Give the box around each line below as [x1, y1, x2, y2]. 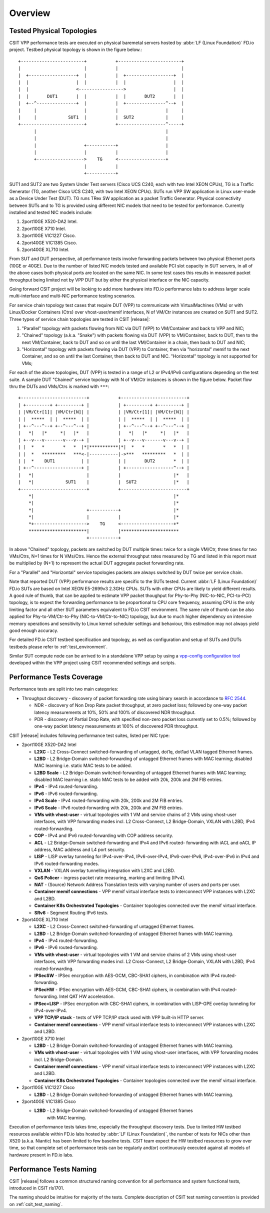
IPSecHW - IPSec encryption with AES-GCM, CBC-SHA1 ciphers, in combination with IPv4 [34, 986, 220, 992]
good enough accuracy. [9, 627, 58, 633]
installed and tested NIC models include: [9, 209, 92, 215]
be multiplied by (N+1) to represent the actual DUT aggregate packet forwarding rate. [9, 560, 185, 566]
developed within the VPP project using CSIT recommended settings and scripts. [9, 660, 176, 666]
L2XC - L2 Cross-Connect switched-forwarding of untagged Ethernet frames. [34, 923, 195, 929]
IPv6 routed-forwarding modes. [34, 860, 99, 866]
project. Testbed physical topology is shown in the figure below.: [9, 46, 142, 52]
